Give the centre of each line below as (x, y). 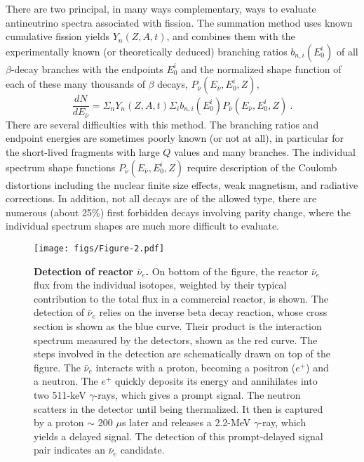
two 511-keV (60, 395)
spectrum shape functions (61, 167)
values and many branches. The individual (265, 152)
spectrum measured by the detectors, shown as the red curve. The (176, 339)
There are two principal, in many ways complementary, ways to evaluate (161, 8)
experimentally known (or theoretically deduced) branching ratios (147, 51)
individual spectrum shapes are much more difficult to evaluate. (143, 226)
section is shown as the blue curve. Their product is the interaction (178, 326)
